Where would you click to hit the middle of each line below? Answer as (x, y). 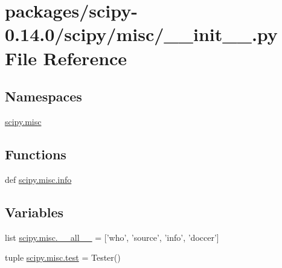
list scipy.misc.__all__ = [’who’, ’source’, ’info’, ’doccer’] (112, 237)
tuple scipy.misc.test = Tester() (63, 257)
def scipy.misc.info (38, 179)
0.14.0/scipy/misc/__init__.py (141, 34)
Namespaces (43, 96)
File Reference (66, 58)
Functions (36, 154)
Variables (34, 212)
